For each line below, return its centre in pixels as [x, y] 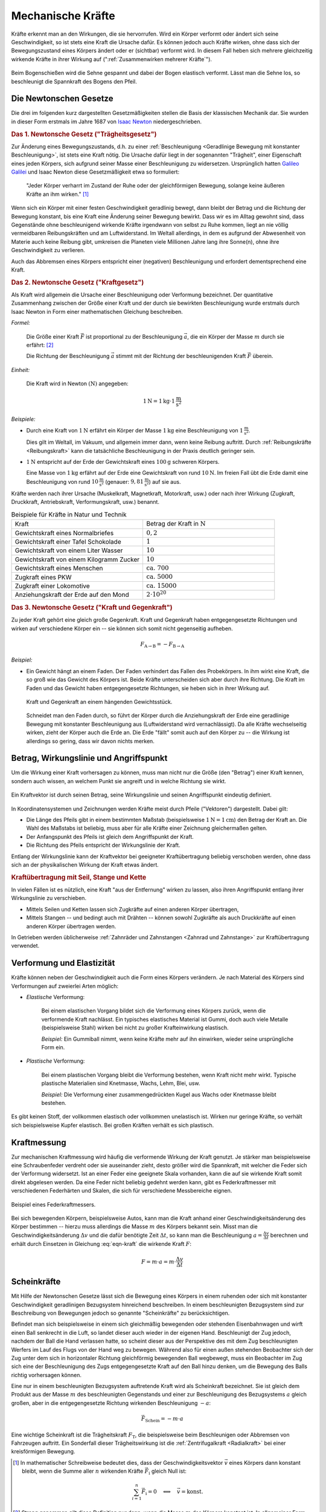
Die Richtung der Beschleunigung [68, 356]
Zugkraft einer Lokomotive [52, 586]
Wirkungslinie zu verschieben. [49, 898]
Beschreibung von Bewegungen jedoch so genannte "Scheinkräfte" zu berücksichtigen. [120, 1313]
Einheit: [21, 370]
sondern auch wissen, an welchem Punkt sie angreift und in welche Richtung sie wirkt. [119, 781]
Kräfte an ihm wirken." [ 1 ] [58, 194]
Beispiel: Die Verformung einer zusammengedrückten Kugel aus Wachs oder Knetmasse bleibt [159, 1094]
